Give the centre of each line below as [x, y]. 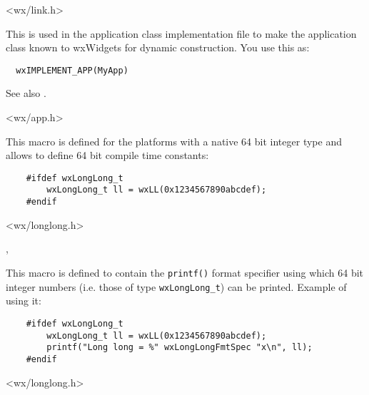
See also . [26, 93]
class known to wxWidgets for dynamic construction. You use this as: [158, 47]
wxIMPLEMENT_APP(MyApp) [72, 70]
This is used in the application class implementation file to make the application [181, 33]
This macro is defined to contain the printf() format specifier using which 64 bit [185, 272]
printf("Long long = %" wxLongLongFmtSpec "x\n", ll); [180, 348]
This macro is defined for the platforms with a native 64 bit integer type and [174, 141]
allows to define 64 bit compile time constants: [107, 155]
